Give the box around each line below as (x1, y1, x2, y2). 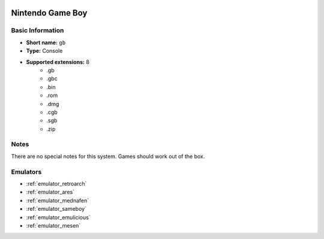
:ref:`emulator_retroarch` (26, 180, 87, 187)
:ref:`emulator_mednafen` (26, 196, 89, 204)
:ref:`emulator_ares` (26, 189, 75, 196)
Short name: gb (26, 39, 66, 46)
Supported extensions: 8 (26, 58, 90, 65)
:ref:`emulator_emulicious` (26, 213, 91, 221)
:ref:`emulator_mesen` (26, 222, 81, 229)
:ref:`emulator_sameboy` (26, 205, 87, 213)
